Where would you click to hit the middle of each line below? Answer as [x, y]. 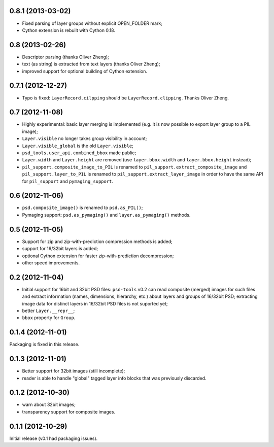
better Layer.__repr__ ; [48, 311]
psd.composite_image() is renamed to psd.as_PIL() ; [82, 208]
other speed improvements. [51, 263]
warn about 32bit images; [49, 405]
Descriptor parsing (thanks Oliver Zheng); [65, 57]
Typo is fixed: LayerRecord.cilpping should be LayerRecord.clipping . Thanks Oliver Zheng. [126, 98]
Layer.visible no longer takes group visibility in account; [84, 139]
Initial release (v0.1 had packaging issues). [54, 438]
